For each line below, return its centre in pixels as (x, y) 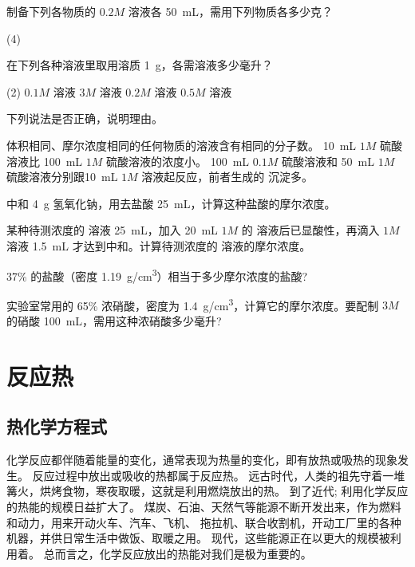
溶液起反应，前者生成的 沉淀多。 (227, 177)
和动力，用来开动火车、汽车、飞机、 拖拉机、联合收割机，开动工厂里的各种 (204, 522)
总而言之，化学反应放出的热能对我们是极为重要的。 (178, 553)
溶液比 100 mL (45, 161)
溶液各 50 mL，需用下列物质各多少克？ (230, 11)
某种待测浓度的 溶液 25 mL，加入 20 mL (112, 230)
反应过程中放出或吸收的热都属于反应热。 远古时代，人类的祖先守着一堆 (219, 475)
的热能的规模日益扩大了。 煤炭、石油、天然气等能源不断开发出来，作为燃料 (204, 506)
